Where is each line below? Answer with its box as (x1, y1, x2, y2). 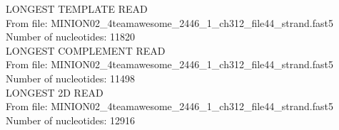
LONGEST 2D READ (6, 85, 103, 99)
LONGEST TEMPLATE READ (6, 1, 148, 16)
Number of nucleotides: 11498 (6, 70, 135, 85)
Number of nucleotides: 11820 (6, 29, 135, 44)
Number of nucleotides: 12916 (6, 112, 135, 127)
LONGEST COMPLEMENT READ (6, 43, 166, 58)
